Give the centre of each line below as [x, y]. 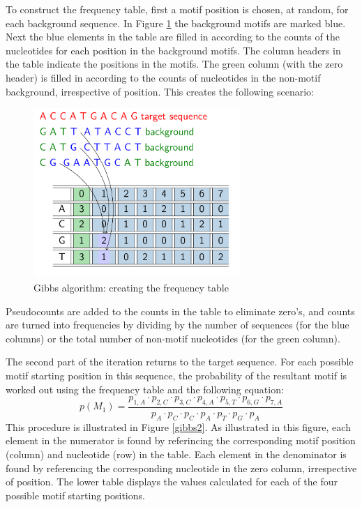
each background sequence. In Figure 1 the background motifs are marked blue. [176, 23]
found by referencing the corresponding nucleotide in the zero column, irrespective [181, 468]
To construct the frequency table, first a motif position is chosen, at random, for [177, 9]
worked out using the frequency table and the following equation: [145, 389]
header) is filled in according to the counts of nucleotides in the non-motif [163, 77]
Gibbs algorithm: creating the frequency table [131, 288]
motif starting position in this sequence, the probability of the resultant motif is [176, 376]
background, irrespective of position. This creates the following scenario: [160, 91]
